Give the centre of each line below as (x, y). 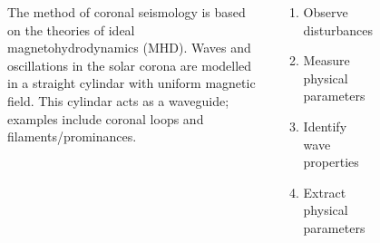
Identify (325, 126)
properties (331, 162)
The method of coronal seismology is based (127, 12)
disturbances (338, 29)
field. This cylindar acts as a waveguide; (118, 100)
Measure (326, 60)
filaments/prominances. (72, 136)
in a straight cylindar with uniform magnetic (132, 83)
